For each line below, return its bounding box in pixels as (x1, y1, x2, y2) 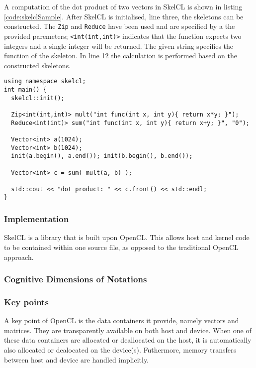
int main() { (4, 86, 47, 93)
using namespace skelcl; (4, 78, 86, 85)
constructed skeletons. (4, 60, 71, 70)
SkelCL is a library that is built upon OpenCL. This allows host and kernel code (4, 232, 250, 243)
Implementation (4, 213, 69, 225)
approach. (4, 251, 34, 262)
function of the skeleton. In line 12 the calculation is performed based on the (4, 50, 237, 61)
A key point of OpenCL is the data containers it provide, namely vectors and (4, 315, 239, 326)
